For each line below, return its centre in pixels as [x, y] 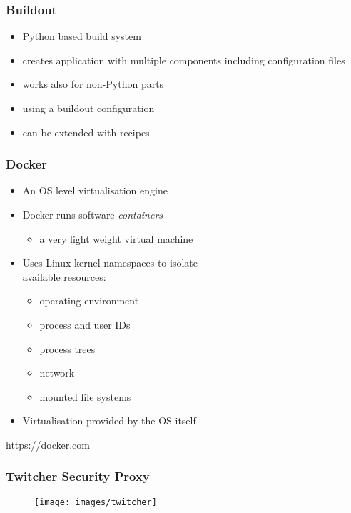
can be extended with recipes [86, 132]
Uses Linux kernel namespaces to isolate [110, 263]
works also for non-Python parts [93, 84]
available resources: [64, 276]
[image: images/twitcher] [96, 502]
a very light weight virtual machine [116, 238]
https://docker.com [48, 444]
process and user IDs [85, 324]
